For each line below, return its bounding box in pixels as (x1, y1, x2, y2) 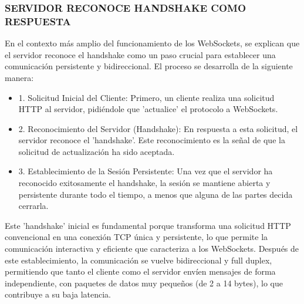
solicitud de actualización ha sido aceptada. (18, 145, 175, 157)
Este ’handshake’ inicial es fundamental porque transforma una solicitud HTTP (5, 219, 291, 231)
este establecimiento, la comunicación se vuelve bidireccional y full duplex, (5, 254, 272, 266)
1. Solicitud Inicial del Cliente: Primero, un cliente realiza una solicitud (18, 91, 275, 103)
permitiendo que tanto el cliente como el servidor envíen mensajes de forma (5, 265, 276, 278)
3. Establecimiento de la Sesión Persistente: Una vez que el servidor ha (18, 165, 273, 177)
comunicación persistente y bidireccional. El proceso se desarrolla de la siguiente (5, 60, 293, 72)
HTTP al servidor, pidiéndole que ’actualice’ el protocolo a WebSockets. (18, 103, 278, 115)
